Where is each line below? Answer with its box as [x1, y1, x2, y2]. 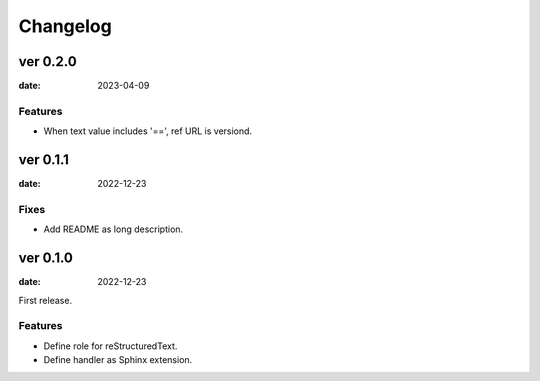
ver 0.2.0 [18, 53, 77, 70]
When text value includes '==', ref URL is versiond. [43, 125, 253, 137]
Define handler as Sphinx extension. [43, 354, 193, 366]
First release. [18, 294, 73, 306]
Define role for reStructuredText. [43, 340, 178, 352]
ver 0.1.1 [18, 151, 70, 169]
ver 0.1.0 [18, 250, 74, 267]
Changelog [18, 15, 112, 37]
